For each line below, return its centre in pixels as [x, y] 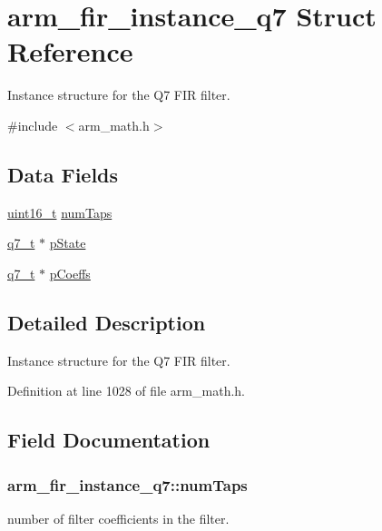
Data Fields [63, 174]
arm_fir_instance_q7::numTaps [127, 484]
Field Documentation [109, 440]
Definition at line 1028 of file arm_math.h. [126, 391]
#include [33, 125]
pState [68, 243]
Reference [70, 51]
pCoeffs [70, 273]
